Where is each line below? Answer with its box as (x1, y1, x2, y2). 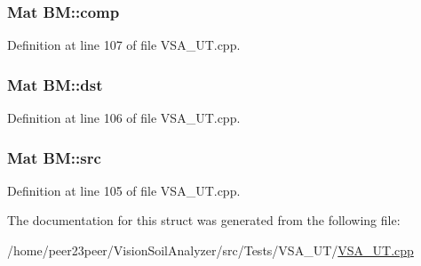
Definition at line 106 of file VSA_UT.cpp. (7, 109, 241, 127)
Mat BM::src (7, 146, 101, 168)
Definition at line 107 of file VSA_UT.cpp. (7, 36, 241, 54)
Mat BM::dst (7, 73, 103, 95)
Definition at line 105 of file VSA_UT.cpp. (7, 181, 241, 199)
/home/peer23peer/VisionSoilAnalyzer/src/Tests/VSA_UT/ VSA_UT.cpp (7, 241, 414, 260)
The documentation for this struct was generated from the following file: (7, 211, 401, 230)
